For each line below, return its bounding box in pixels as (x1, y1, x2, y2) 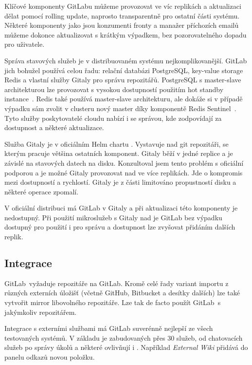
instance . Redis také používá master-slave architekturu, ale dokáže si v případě (4, 94, 243, 104)
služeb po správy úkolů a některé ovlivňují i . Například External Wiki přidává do (4, 342, 248, 352)
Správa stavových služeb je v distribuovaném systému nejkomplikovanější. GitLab (4, 55, 247, 65)
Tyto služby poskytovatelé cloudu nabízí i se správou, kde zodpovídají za (4, 113, 222, 123)
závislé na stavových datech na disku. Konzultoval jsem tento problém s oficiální (4, 157, 244, 168)
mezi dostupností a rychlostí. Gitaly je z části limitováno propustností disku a (4, 177, 236, 187)
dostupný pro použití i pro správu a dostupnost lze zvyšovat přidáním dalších (4, 222, 235, 232)
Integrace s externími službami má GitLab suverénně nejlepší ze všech (4, 323, 213, 333)
